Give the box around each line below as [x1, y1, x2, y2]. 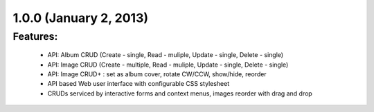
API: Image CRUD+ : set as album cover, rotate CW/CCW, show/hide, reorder [47, 69, 267, 78]
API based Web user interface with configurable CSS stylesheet [47, 80, 230, 88]
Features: [12, 30, 58, 43]
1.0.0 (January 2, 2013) [12, 10, 149, 25]
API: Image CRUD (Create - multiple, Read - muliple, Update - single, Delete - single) [47, 60, 289, 69]
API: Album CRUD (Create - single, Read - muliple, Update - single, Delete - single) [47, 51, 284, 59]
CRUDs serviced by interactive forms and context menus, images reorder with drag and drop [47, 89, 313, 98]
